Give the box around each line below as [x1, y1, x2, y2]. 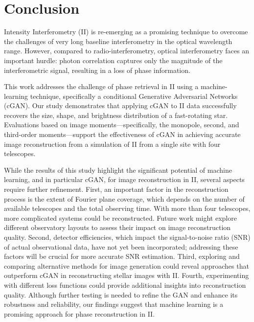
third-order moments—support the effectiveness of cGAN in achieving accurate [4, 129, 241, 139]
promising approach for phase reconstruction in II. [4, 308, 155, 319]
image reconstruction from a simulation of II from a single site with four [4, 138, 221, 149]
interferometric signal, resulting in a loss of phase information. [4, 65, 190, 75]
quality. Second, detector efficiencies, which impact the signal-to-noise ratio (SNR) [4, 232, 251, 242]
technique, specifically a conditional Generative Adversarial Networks [30, 91, 238, 101]
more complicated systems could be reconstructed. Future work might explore [4, 212, 237, 223]
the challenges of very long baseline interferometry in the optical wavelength [4, 36, 232, 46]
